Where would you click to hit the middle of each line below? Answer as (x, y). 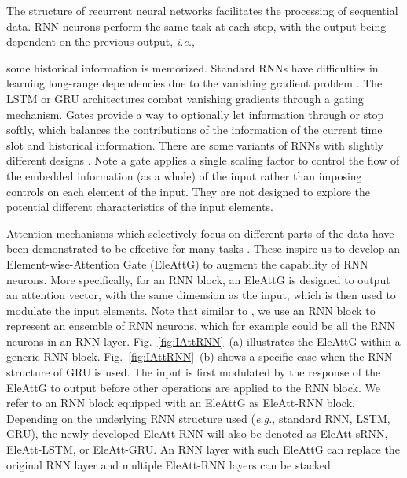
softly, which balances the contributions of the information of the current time (194, 130)
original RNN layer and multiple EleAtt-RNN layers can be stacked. (170, 464)
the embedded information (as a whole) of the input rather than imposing (184, 175)
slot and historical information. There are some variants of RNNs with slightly (195, 145)
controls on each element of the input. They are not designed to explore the (189, 191)
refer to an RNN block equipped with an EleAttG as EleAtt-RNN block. (181, 403)
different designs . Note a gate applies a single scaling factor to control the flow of (203, 160)
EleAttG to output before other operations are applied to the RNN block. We (193, 387)
